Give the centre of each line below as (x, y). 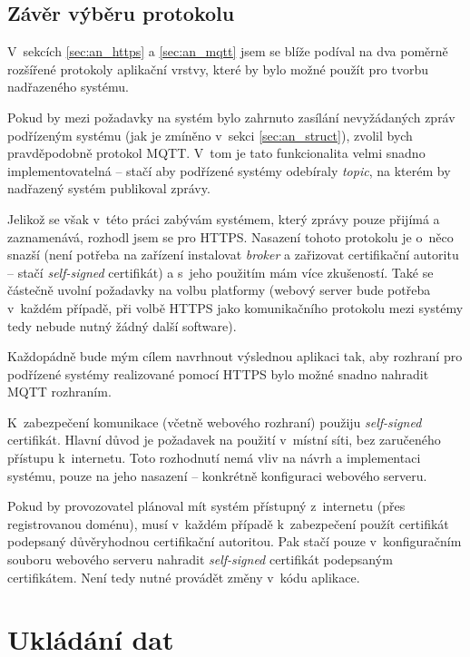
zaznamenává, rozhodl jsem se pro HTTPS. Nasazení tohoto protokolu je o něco (230, 236)
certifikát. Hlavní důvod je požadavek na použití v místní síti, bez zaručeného (224, 440)
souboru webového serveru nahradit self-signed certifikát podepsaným (200, 559)
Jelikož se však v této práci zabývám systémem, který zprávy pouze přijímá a (224, 218)
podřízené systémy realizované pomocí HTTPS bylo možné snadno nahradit (218, 373)
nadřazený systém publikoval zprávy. (109, 188)
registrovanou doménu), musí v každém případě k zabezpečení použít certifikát (228, 523)
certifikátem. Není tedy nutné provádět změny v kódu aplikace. (184, 577)
